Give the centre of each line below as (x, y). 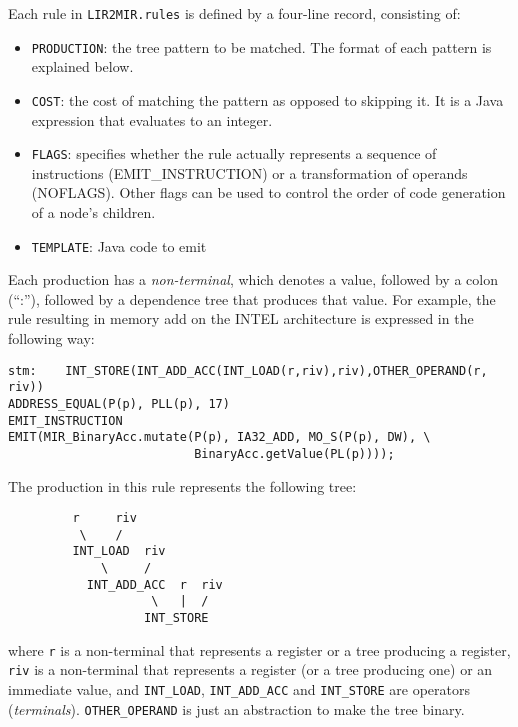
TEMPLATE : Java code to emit (119, 245)
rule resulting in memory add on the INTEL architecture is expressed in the (241, 318)
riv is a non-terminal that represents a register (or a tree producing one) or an (250, 669)
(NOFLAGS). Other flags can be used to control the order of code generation (268, 192)
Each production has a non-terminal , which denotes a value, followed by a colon (253, 279)
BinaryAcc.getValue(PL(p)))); (294, 453)
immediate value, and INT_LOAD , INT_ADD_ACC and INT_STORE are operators (239, 689)
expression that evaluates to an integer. (152, 119)
